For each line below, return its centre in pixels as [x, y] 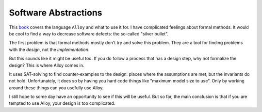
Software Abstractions [56, 13]
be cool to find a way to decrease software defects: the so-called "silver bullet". [89, 33]
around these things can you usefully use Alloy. [56, 88]
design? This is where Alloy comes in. [47, 65]
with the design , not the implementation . [49, 49]
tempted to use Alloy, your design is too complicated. [62, 103]
